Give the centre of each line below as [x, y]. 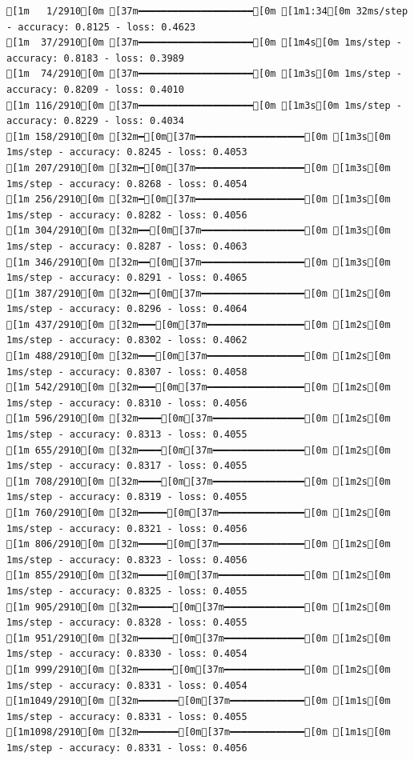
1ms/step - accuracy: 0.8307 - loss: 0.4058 [127, 372]
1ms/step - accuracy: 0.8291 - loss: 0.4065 [127, 278]
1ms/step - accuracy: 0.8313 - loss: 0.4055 [127, 435]
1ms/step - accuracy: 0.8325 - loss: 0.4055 [127, 591]
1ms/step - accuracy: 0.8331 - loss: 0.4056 [127, 748]
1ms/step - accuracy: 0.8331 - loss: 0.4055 [127, 716]
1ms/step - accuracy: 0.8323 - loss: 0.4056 [127, 560]
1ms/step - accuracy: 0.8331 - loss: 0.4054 [127, 685]
